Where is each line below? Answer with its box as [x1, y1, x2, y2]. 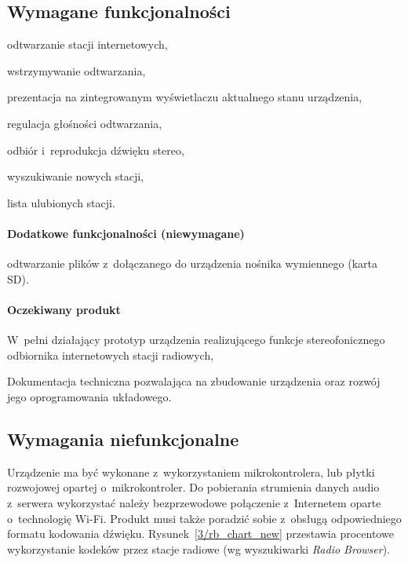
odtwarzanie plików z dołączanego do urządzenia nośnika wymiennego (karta [7, 255, 377, 272]
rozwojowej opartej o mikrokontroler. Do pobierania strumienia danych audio [7, 479, 380, 495]
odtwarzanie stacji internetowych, [7, 36, 168, 53]
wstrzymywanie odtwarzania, [7, 62, 146, 79]
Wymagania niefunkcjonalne [7, 426, 239, 451]
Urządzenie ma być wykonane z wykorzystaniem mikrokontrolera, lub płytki [7, 463, 375, 480]
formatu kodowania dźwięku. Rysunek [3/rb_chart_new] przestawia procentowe [7, 525, 394, 542]
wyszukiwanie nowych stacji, [7, 168, 144, 185]
